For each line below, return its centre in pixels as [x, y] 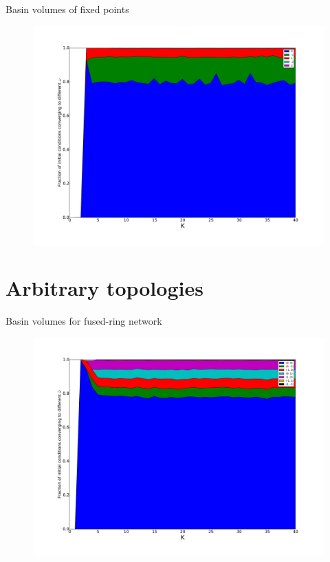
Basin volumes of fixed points [67, 9]
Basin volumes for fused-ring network [84, 321]
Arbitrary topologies [104, 288]
